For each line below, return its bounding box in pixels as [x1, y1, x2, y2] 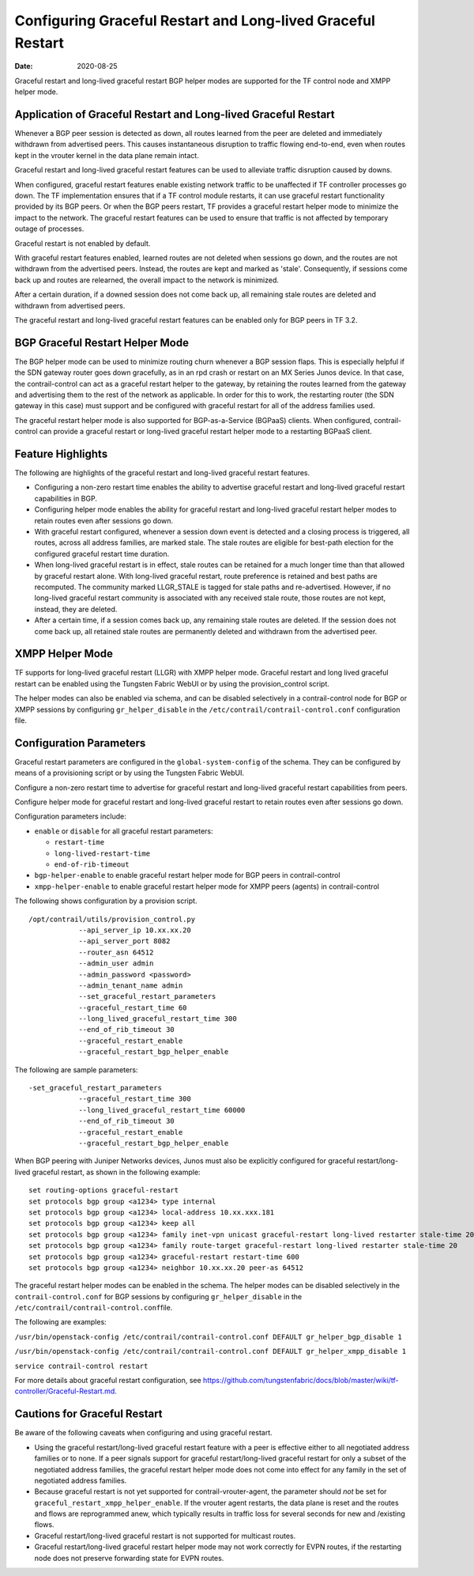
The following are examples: [14, 1317, 107, 1327]
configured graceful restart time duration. [34, 549, 170, 558]
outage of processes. [14, 224, 85, 233]
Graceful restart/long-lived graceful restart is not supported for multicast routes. [34, 1531, 296, 1540]
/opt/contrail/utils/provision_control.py [28, 914, 196, 924]
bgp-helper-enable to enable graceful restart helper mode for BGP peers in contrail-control [34, 871, 340, 880]
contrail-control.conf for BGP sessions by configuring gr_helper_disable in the [14, 1291, 303, 1301]
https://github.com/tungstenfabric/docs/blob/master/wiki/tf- [202, 1376, 399, 1385]
